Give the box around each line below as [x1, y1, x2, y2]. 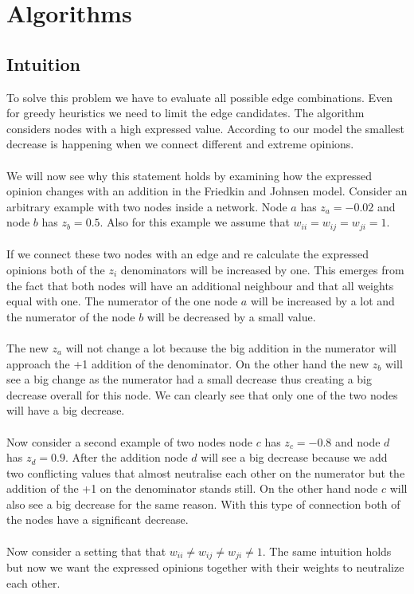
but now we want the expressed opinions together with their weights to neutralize [6, 559, 404, 576]
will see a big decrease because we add [201, 449, 388, 466]
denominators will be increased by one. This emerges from [120, 261, 404, 277]
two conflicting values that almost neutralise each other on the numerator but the [6, 464, 405, 481]
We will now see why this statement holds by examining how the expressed [6, 167, 372, 183]
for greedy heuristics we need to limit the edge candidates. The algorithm [6, 104, 365, 121]
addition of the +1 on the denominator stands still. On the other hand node [6, 480, 378, 497]
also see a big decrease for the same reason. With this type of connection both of [6, 495, 400, 512]
